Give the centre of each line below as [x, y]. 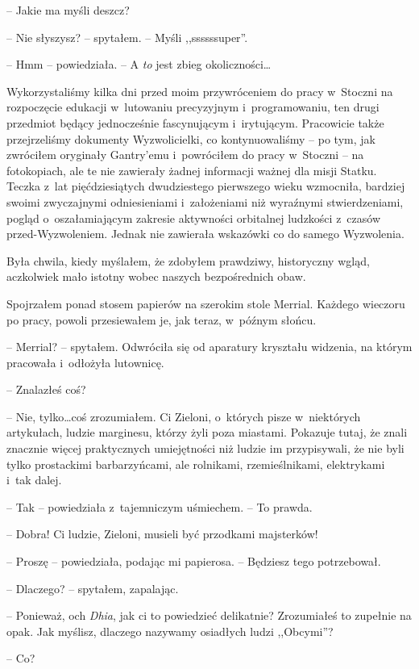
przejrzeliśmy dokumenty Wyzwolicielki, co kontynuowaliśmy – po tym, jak [191, 138]
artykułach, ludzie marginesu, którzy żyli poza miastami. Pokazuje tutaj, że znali [207, 432]
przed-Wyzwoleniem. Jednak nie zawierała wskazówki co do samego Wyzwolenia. [205, 234]
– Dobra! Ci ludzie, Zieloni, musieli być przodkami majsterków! [162, 534]
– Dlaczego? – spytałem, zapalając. [93, 588]
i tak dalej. [34, 480]
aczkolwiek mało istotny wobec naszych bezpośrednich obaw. [156, 276]
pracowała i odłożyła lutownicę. [85, 362]
